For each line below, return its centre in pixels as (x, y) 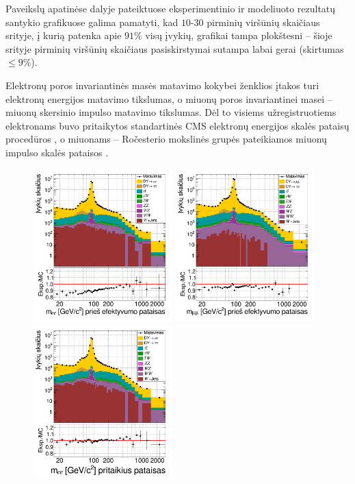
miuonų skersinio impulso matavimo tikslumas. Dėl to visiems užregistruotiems (171, 112)
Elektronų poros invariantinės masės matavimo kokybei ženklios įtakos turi (162, 85)
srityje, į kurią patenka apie (64, 35)
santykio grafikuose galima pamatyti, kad (92, 22)
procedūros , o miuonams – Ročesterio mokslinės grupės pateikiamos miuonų (166, 139)
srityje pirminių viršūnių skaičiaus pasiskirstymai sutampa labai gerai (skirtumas (175, 48)
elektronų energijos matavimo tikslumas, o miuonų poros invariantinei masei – (169, 98)
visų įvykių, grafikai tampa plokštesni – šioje (239, 35)
